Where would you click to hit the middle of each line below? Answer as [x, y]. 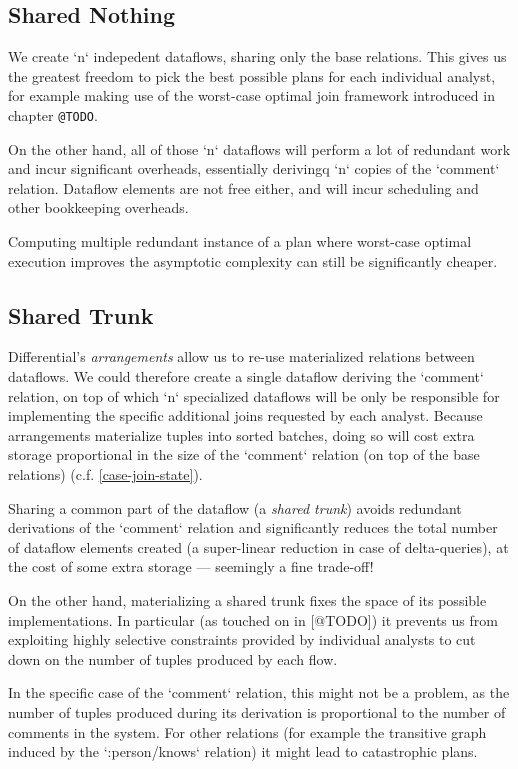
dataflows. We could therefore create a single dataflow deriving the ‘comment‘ [246, 376]
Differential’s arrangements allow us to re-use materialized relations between [241, 356]
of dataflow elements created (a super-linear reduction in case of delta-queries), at [258, 546]
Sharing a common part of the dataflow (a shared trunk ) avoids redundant [235, 507]
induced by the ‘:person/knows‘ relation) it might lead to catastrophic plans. [243, 751]
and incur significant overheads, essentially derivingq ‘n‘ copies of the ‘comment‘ [254, 168]
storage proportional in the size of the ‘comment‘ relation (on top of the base [244, 454]
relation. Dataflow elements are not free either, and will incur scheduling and [243, 187]
